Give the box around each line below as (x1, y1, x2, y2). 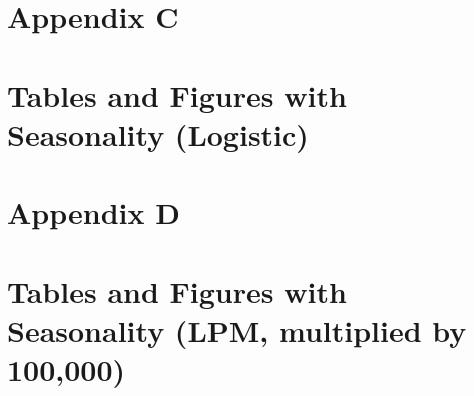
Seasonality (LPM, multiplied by (7, 309, 467, 350)
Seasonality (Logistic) (7, 113, 309, 154)
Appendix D (7, 192, 180, 233)
